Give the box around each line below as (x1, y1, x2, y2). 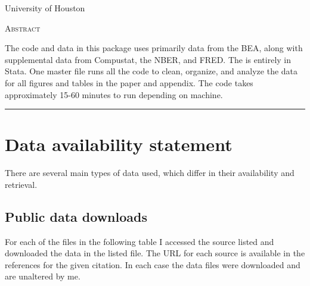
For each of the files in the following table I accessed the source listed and (5, 235, 274, 247)
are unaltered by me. (5, 270, 80, 282)
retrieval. (5, 178, 38, 190)
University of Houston (5, 2, 85, 14)
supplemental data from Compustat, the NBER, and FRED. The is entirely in (5, 53, 292, 65)
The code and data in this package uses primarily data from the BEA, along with (5, 42, 303, 54)
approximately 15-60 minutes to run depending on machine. (5, 88, 223, 100)
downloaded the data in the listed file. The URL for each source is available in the (5, 247, 305, 259)
